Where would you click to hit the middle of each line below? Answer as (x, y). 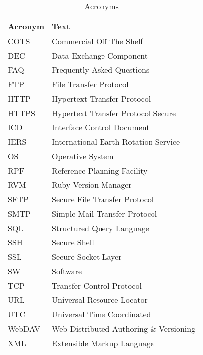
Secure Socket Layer (87, 257)
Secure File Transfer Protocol (103, 199)
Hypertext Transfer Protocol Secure (114, 113)
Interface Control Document (101, 127)
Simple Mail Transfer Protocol (105, 213)
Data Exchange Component (100, 55)
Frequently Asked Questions (101, 70)
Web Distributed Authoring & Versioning (124, 328)
